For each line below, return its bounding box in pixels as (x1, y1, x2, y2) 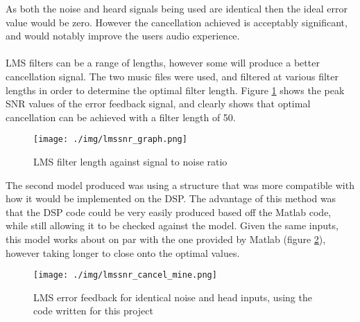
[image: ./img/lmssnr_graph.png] (33, 134, 187, 145)
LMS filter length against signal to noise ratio (33, 154, 228, 168)
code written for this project (33, 303, 153, 318)
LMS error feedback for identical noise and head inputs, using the (33, 289, 312, 304)
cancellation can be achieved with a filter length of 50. (6, 109, 236, 124)
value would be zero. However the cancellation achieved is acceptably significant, (6, 15, 348, 29)
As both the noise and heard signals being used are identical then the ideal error (6, 1, 348, 15)
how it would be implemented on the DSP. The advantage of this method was (6, 191, 336, 206)
